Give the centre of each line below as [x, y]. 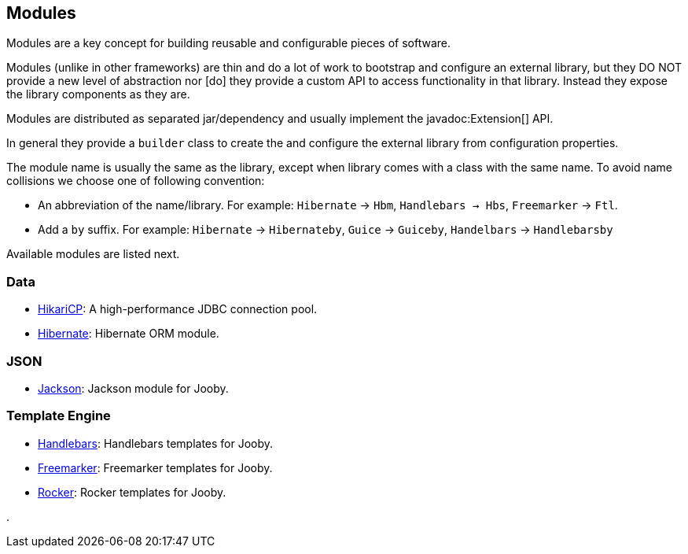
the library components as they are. [98, 94]
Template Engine [59, 416]
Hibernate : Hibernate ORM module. [129, 334]
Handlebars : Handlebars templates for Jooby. [156, 443]
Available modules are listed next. [93, 254]
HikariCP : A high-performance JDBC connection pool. [178, 309]
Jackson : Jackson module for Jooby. [133, 388]
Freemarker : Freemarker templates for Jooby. [155, 467]
